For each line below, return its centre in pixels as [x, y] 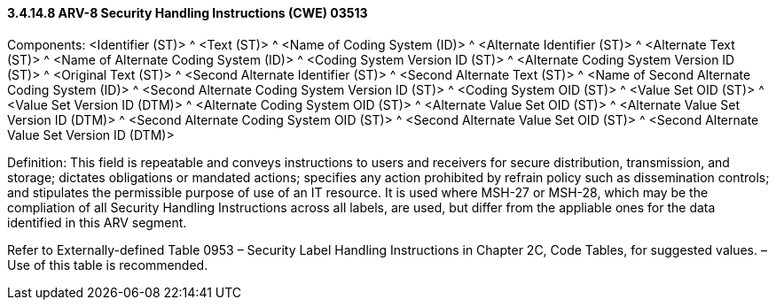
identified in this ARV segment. [97, 222]
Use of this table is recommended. [108, 265]
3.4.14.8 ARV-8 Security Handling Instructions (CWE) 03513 [188, 13]
